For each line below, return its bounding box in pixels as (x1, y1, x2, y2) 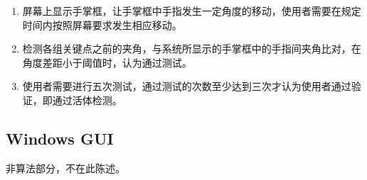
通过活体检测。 (52, 92, 122, 107)
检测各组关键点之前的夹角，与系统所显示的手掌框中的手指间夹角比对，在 (22, 41, 361, 56)
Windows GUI (6, 127, 114, 149)
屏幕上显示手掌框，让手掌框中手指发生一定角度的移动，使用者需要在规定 (22, 4, 361, 18)
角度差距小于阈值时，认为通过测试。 (22, 55, 192, 69)
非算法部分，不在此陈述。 (6, 160, 125, 175)
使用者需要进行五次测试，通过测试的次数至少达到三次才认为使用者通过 (22, 79, 351, 94)
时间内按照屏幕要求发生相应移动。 (22, 17, 182, 32)
